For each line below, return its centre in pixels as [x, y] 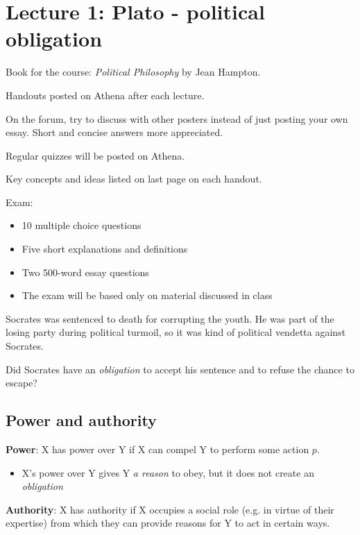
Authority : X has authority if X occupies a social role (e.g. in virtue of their [170, 509]
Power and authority [81, 420]
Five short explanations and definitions [105, 249]
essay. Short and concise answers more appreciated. [114, 132]
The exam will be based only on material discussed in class [147, 295]
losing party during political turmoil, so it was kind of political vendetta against [176, 332]
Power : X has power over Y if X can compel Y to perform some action [157, 449]
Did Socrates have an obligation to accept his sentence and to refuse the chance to [180, 369]
